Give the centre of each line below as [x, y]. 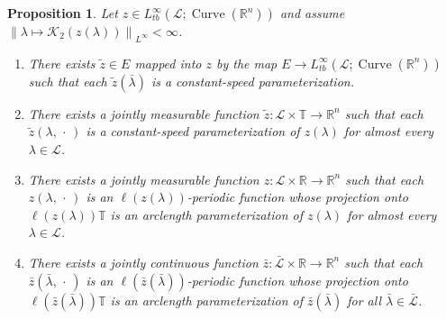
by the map [246, 63]
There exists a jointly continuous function [143, 262]
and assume [312, 13]
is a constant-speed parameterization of [193, 131]
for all [364, 300]
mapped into [168, 63]
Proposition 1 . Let [63, 13]
